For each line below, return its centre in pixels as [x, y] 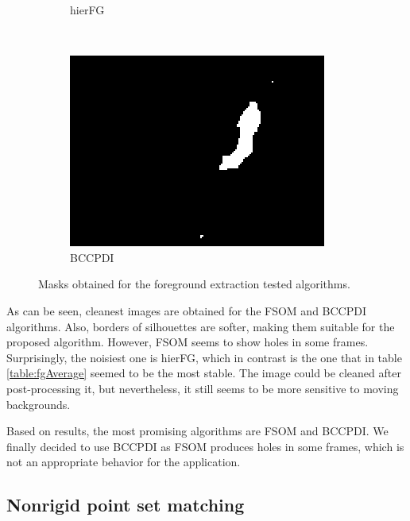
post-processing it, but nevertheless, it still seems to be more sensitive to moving [203, 388]
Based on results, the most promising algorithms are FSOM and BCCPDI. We [197, 431]
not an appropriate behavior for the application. [124, 462]
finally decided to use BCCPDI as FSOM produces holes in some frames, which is [205, 446]
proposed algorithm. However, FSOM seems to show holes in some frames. [188, 342]
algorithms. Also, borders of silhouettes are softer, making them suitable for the [201, 326]
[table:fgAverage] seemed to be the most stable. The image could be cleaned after [204, 373]
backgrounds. [39, 404]
